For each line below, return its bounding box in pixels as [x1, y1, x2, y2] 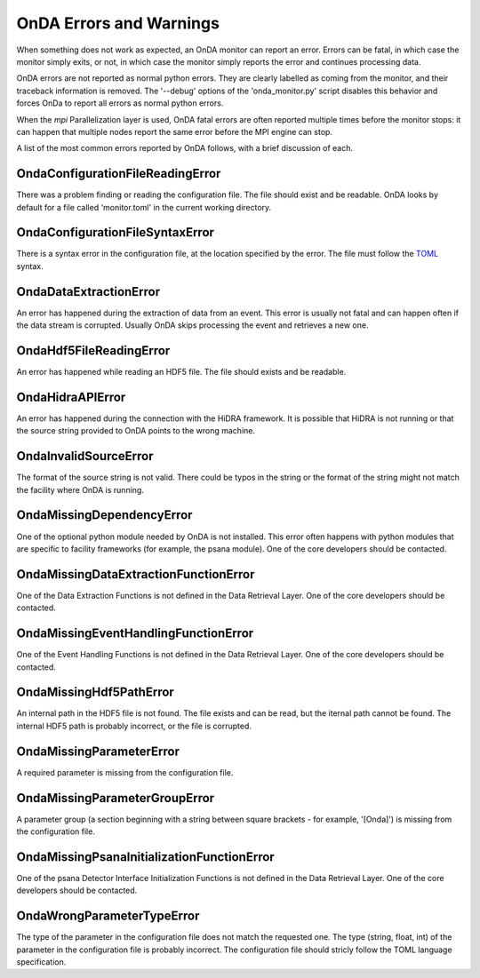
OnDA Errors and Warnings [16, 13, 220, 33]
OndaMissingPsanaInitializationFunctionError [16, 849, 275, 864]
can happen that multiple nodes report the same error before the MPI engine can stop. [16, 126, 333, 137]
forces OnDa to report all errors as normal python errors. [16, 98, 224, 108]
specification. [16, 957, 67, 967]
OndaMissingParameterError [16, 743, 180, 759]
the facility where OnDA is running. [16, 484, 144, 495]
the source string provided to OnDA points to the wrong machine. [16, 425, 256, 436]
